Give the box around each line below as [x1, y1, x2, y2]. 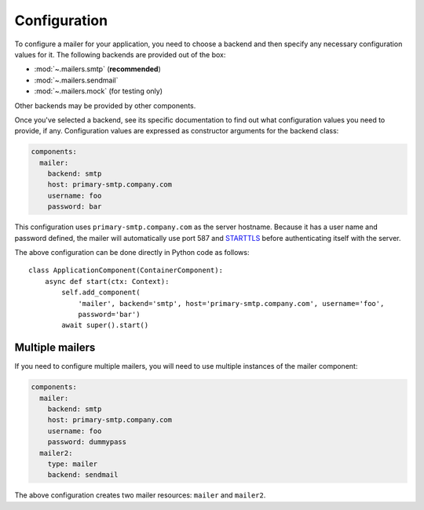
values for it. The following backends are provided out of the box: [14, 49, 226, 59]
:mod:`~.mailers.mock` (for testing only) [34, 86, 163, 96]
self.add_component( [61, 288, 141, 297]
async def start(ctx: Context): [44, 277, 170, 286]
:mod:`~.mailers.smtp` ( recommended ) [34, 64, 161, 74]
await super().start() [61, 321, 149, 330]
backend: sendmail [47, 471, 119, 479]
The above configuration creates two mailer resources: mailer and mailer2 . [14, 490, 266, 500]
